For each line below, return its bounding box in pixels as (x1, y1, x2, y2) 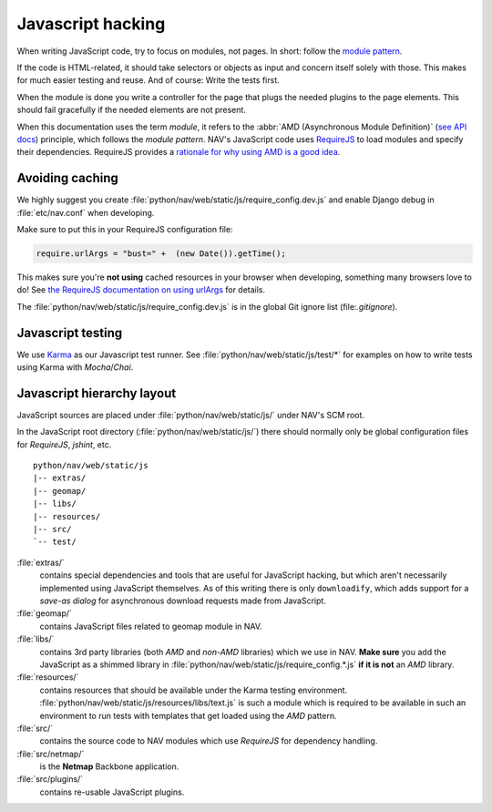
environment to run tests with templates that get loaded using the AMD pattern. (39, 710, 337, 721)
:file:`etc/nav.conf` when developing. (16, 207, 155, 218)
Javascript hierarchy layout (16, 385, 177, 401)
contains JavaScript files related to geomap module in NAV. (39, 621, 263, 632)
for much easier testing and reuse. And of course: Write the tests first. (16, 75, 280, 86)
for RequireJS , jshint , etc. (16, 438, 112, 450)
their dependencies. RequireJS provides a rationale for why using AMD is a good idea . (16, 147, 341, 158)
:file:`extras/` (16, 557, 66, 568)
